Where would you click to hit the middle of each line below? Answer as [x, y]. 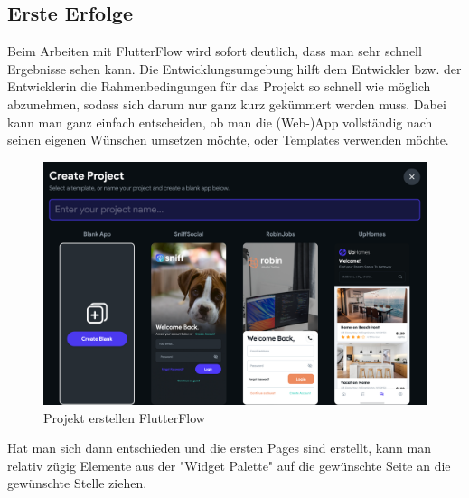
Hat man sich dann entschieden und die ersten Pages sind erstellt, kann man [219, 448]
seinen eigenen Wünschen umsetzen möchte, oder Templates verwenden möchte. [228, 140]
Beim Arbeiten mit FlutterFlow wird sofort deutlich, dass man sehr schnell [215, 51]
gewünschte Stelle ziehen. [77, 483]
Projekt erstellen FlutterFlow [124, 417]
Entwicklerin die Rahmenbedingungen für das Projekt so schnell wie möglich [219, 86]
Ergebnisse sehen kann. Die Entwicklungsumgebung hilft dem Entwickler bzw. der [234, 68]
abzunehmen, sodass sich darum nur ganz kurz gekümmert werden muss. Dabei [227, 103]
